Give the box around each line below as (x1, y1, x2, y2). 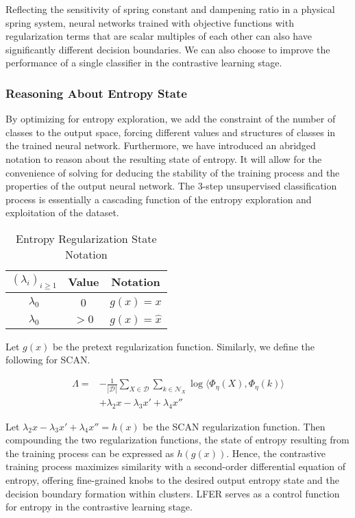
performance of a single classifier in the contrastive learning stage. (5, 55, 282, 70)
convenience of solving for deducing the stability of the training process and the (5, 165, 340, 179)
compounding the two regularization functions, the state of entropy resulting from (5, 432, 350, 447)
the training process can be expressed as (5, 445, 174, 460)
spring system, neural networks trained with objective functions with (5, 15, 294, 29)
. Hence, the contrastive (226, 445, 326, 460)
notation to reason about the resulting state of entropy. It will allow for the (5, 151, 322, 166)
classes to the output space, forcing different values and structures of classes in (5, 125, 336, 139)
